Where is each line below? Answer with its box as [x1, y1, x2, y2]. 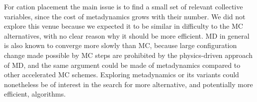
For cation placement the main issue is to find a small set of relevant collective [4, 1, 243, 11]
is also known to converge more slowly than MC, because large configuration [4, 40, 237, 51]
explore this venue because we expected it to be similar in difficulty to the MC [4, 21, 243, 31]
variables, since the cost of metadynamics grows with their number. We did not [4, 11, 246, 21]
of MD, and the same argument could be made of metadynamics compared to [4, 59, 241, 70]
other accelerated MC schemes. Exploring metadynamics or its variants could [4, 69, 239, 80]
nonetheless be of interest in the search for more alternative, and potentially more [4, 79, 253, 89]
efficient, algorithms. [4, 89, 66, 99]
